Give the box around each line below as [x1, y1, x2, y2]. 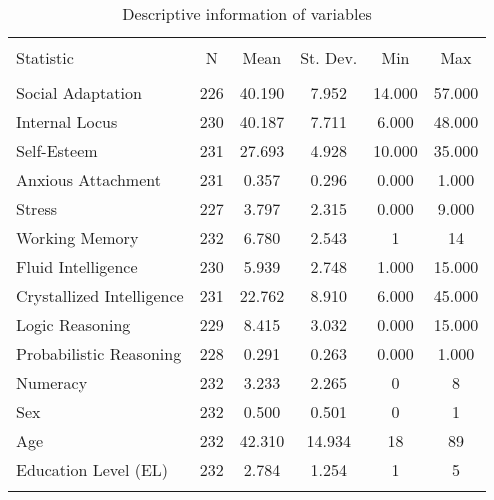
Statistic [16, 46, 74, 69]
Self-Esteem [16, 139, 98, 162]
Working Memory [16, 226, 139, 249]
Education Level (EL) [16, 458, 169, 481]
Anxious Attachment [16, 168, 161, 191]
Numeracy [16, 371, 88, 394]
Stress [16, 197, 58, 220]
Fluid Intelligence [16, 255, 138, 278]
